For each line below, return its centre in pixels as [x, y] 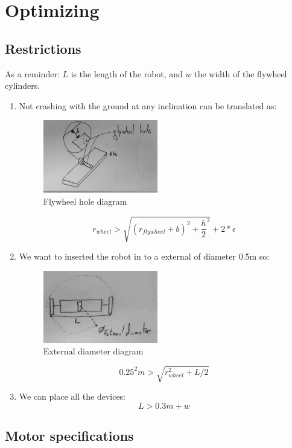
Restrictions [43, 48]
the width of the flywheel [241, 73]
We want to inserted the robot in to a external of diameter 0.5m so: [144, 256]
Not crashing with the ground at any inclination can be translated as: [148, 105]
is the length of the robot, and [127, 73]
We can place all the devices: [72, 396]
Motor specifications [69, 436]
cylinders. [23, 85]
